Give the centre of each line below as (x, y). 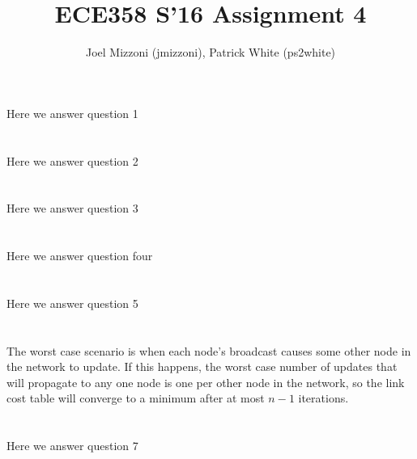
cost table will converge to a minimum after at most (136, 398)
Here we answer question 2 (72, 160)
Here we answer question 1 (72, 113)
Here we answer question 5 (72, 303)
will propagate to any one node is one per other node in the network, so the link (206, 382)
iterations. (323, 398)
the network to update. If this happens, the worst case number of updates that (202, 366)
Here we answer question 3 (72, 208)
